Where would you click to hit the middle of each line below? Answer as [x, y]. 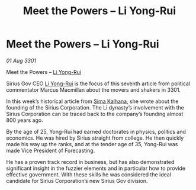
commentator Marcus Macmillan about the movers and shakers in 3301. [94, 89]
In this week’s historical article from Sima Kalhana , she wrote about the [92, 101]
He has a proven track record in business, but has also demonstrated [90, 162]
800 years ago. [25, 120]
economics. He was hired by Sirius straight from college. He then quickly [95, 138]
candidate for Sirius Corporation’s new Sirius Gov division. [77, 181]
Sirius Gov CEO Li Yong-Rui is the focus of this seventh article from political [98, 83]
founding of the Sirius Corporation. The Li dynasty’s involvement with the [95, 107]
